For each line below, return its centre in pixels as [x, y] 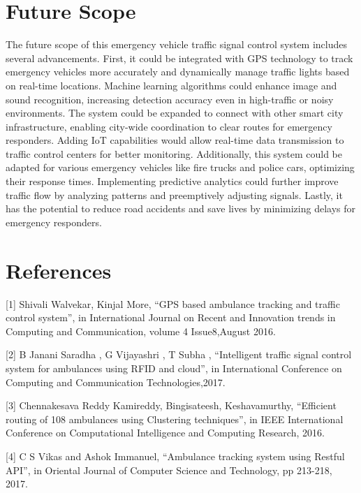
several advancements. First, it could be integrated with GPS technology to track [179, 58]
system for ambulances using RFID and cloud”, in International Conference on [174, 368]
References [59, 270]
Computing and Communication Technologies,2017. [116, 382]
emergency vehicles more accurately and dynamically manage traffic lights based [178, 72]
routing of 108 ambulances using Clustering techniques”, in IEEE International [175, 419]
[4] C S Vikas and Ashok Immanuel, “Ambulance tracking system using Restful [175, 456]
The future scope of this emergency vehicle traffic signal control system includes [177, 44]
